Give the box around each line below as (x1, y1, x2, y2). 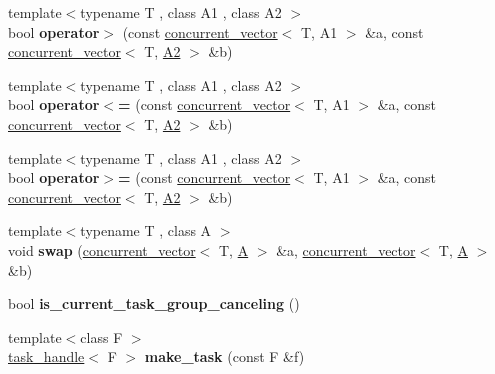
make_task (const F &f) (144, 346, 305, 367)
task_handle (8, 346, 85, 367)
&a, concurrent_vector (276, 239, 416, 260)
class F (80, 326, 123, 347)
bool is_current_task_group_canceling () (8, 293, 300, 314)
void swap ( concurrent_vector (8, 239, 196, 260)
